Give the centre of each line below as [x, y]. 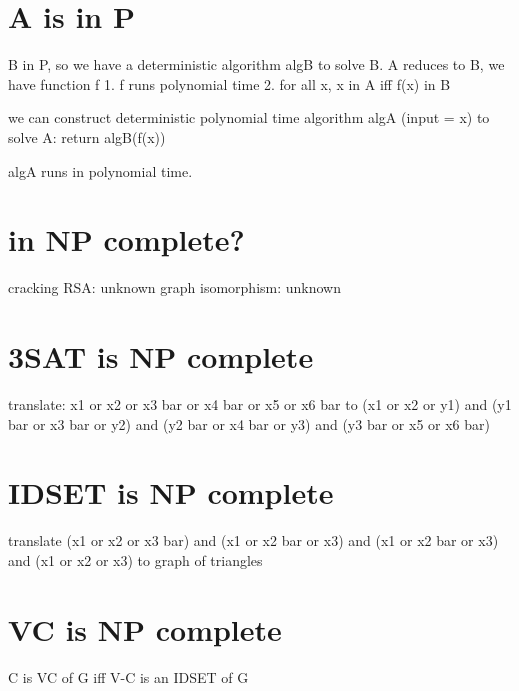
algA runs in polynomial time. [100, 170]
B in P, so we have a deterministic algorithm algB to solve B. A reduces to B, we [256, 64]
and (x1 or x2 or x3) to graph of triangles [135, 559]
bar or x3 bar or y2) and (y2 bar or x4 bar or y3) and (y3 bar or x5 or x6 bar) [249, 423]
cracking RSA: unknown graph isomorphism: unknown [175, 287]
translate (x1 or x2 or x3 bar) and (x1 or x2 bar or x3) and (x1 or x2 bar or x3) [253, 540]
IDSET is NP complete [171, 492]
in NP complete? [126, 239]
